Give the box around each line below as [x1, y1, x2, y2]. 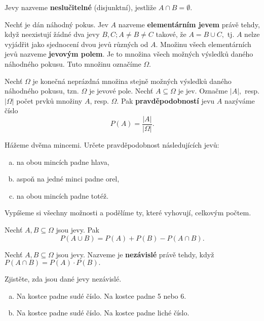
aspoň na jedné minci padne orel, [16, 173, 120, 184]
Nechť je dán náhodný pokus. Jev [5, 19, 108, 29]
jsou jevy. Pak [56, 224, 100, 235]
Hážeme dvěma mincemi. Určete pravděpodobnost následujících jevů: [5, 140, 219, 150]
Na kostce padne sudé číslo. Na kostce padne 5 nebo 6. [16, 290, 186, 301]
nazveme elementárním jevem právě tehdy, [118, 19, 260, 29]
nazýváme [224, 95, 255, 106]
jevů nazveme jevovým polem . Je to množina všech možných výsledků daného [5, 49, 253, 59]
